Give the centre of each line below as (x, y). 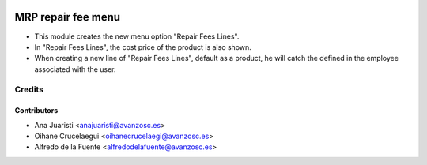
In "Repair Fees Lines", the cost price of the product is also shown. (143, 47)
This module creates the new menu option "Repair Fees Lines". (137, 36)
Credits (29, 89)
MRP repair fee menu (68, 17)
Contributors (36, 111)
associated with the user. (75, 69)
